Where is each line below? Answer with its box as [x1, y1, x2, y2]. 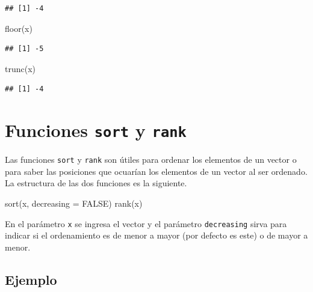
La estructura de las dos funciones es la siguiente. [5, 177, 187, 189]
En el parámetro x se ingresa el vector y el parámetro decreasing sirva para [5, 217, 287, 230]
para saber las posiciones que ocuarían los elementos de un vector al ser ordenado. [5, 165, 308, 177]
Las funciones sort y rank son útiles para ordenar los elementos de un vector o [5, 153, 297, 166]
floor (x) [5, 22, 33, 34]
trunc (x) [5, 62, 36, 75]
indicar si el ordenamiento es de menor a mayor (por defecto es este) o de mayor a [5, 229, 308, 242]
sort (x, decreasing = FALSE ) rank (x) [5, 197, 143, 210]
